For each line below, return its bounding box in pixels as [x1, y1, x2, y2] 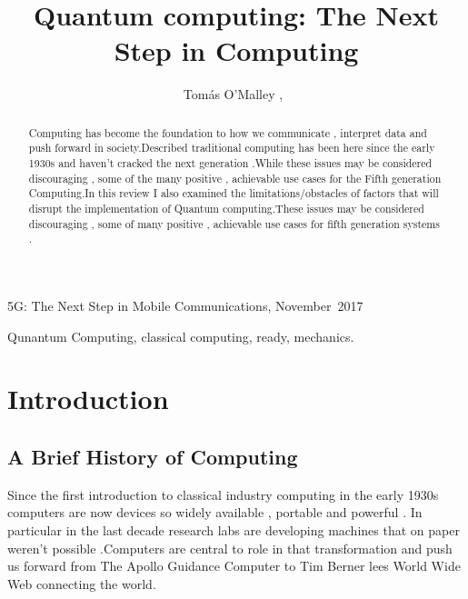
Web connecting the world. [7, 574, 156, 593]
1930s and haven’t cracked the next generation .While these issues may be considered [28, 155, 433, 171]
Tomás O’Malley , [183, 85, 284, 104]
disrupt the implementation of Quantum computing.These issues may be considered [28, 200, 424, 215]
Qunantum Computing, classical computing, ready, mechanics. [7, 326, 354, 345]
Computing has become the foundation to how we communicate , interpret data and [28, 125, 427, 140]
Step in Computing [114, 32, 359, 69]
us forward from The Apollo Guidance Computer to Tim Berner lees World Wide [7, 556, 461, 575]
